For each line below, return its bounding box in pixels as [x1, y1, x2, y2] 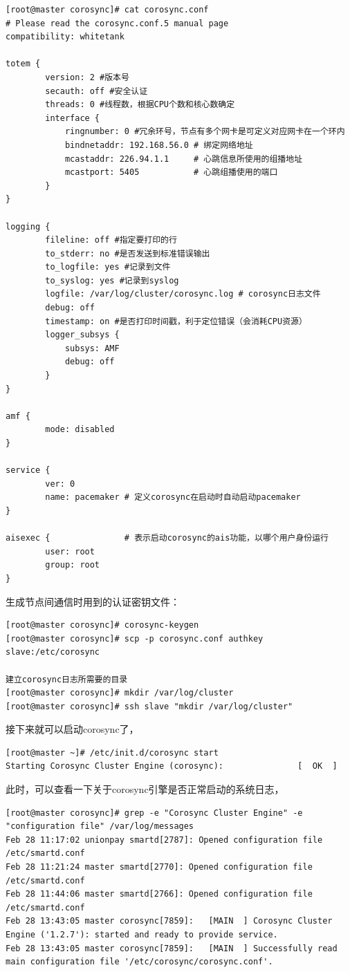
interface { [45, 113, 100, 123]
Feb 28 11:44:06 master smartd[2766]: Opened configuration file [6, 889, 313, 899]
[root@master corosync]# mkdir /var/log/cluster [6, 688, 234, 698]
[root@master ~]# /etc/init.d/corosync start [6, 747, 219, 758]
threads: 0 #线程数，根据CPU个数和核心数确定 [45, 100, 235, 110]
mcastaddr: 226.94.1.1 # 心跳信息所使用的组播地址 [64, 153, 303, 164]
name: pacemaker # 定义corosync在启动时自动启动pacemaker [45, 492, 301, 503]
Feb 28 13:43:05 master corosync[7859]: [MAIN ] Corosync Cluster [6, 916, 333, 926]
